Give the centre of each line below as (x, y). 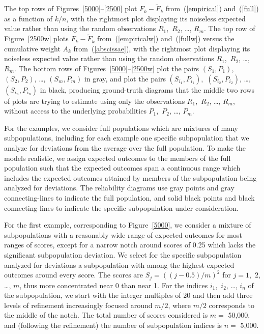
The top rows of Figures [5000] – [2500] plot (71, 8)
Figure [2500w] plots (36, 38)
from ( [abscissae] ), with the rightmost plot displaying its (162, 48)
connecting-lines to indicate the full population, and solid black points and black (129, 197)
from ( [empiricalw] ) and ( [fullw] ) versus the (166, 38)
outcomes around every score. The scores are (74, 275)
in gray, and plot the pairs (125, 78)
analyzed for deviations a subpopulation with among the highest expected (119, 265)
